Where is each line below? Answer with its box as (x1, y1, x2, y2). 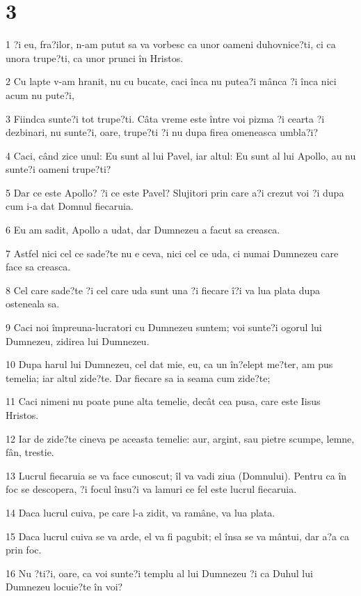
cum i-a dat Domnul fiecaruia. (6, 199, 134, 213)
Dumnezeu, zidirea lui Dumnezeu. (6, 333, 150, 348)
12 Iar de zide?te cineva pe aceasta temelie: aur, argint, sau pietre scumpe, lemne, (6, 431, 355, 445)
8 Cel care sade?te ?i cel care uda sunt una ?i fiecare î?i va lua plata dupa (6, 282, 321, 297)
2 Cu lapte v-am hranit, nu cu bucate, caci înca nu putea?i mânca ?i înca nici (6, 74, 337, 89)
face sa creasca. (6, 259, 71, 274)
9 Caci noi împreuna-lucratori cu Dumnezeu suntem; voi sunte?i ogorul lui (6, 320, 322, 335)
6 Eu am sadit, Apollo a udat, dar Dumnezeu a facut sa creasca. (6, 222, 280, 237)
